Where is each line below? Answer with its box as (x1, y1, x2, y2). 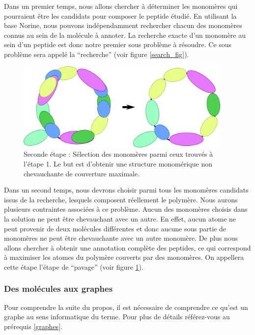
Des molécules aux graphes (4, 282, 113, 295)
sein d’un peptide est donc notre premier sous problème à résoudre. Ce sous (4, 39, 232, 50)
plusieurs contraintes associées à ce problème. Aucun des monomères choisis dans (4, 204, 248, 214)
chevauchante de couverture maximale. (24, 168, 140, 178)
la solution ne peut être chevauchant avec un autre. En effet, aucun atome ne (4, 213, 236, 223)
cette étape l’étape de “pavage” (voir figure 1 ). (4, 261, 143, 272)
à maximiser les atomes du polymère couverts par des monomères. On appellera (4, 252, 244, 262)
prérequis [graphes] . (4, 321, 62, 331)
